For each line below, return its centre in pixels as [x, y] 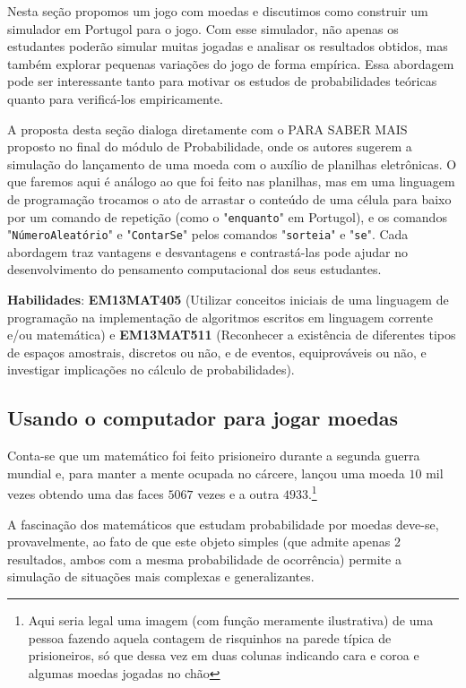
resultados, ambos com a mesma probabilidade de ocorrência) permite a [204, 559]
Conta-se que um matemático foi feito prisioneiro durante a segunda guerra [214, 456]
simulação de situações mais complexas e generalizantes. [161, 576]
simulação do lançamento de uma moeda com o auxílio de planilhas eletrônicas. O [232, 163]
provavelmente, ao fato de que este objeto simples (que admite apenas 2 [204, 542]
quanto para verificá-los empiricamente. [115, 98]
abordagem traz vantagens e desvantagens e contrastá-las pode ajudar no [207, 251]
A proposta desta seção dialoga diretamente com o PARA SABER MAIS [207, 129]
